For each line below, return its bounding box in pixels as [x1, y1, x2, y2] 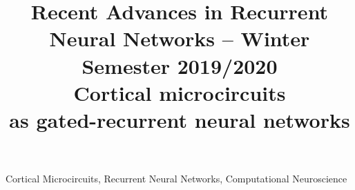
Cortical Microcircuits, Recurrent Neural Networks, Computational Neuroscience [6, 171, 347, 186]
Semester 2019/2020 [81, 51, 278, 79]
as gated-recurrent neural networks [9, 105, 350, 133]
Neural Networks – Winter [49, 24, 310, 53]
